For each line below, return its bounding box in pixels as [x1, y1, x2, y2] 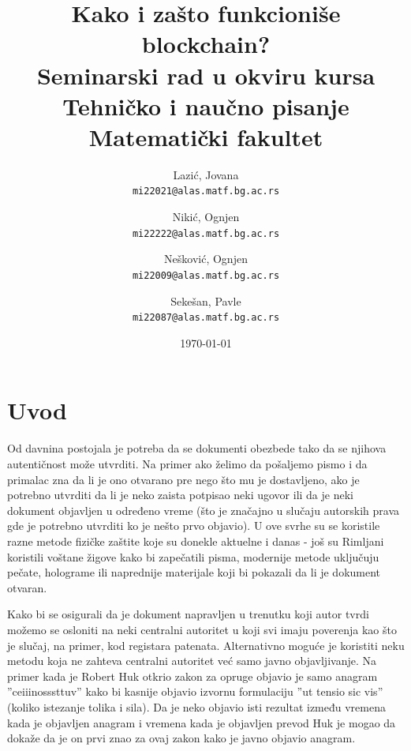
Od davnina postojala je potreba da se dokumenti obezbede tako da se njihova [7, 440, 387, 456]
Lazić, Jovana [173, 166, 239, 182]
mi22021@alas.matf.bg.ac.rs [132, 186, 280, 197]
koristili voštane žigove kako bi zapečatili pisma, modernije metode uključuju [7, 548, 379, 565]
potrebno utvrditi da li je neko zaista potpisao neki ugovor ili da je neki [7, 486, 353, 503]
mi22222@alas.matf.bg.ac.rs [132, 227, 280, 239]
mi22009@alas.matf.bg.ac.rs [132, 269, 280, 281]
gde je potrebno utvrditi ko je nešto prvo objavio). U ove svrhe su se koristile [7, 517, 380, 534]
